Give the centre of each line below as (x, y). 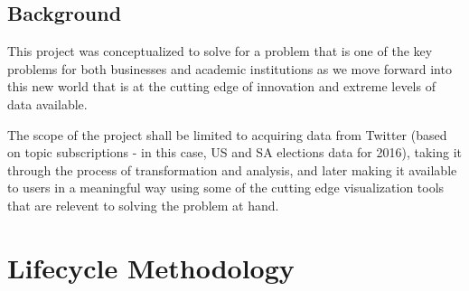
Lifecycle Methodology (151, 267)
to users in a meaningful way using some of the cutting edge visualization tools (226, 188)
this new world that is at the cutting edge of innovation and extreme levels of (221, 86)
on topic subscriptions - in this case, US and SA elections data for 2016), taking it (234, 152)
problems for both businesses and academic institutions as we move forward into (230, 68)
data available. (47, 103)
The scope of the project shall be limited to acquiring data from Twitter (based (227, 134)
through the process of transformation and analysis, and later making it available (232, 169)
